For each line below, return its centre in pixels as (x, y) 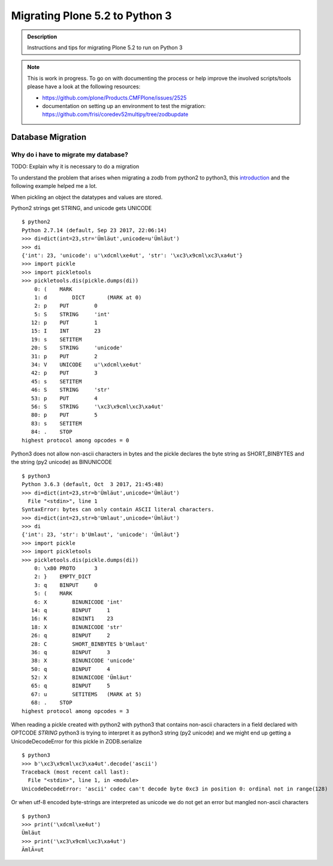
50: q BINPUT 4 (71, 669)
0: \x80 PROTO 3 (66, 568)
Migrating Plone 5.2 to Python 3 (91, 16)
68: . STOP (52, 703)
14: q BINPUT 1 (71, 610)
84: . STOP (52, 432)
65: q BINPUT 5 (71, 686)
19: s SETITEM (56, 339)
